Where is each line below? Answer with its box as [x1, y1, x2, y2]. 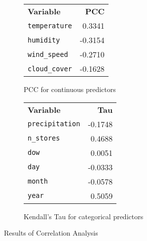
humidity [28, 36, 60, 44]
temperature [28, 21, 73, 30]
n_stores [28, 134, 60, 143]
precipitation [28, 120, 80, 128]
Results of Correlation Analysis [4, 228, 98, 238]
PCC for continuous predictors [24, 84, 116, 94]
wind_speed [28, 50, 68, 58]
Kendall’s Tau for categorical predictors [24, 211, 144, 221]
